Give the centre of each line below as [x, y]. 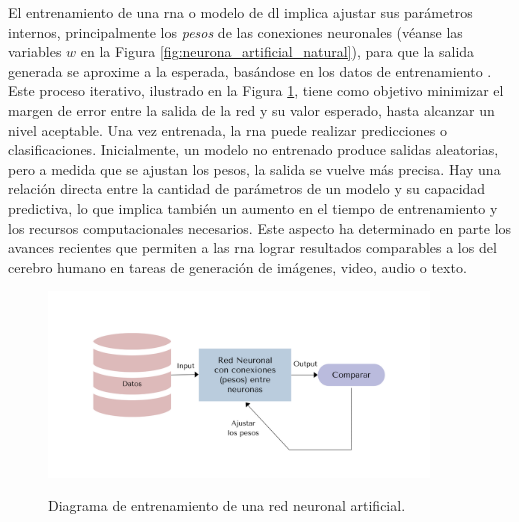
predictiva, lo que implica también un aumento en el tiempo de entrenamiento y [253, 207]
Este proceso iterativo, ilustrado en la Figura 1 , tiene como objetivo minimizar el [256, 90]
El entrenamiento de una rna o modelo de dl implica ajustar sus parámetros [240, 12]
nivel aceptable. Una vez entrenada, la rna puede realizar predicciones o [227, 129]
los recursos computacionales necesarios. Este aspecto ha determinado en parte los [260, 227]
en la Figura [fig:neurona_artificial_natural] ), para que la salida [277, 51]
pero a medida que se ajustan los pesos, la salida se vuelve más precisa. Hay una [254, 168]
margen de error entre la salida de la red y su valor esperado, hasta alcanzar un [251, 109]
